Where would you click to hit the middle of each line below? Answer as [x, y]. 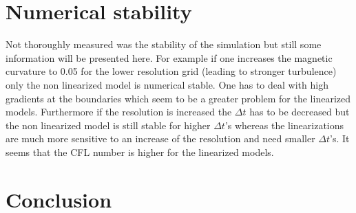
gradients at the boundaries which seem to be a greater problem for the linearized [178, 98]
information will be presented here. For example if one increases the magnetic [169, 57]
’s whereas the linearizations [284, 125]
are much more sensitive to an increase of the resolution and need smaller [160, 138]
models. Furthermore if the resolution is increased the [119, 112]
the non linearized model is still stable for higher [108, 125]
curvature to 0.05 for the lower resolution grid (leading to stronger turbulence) [171, 71]
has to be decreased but [300, 112]
